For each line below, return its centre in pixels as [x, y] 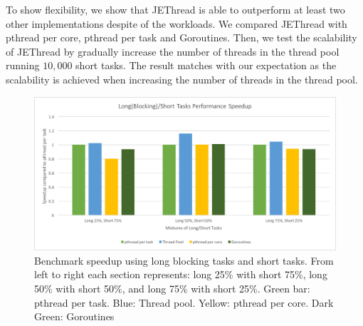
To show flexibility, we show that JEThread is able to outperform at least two [175, 9]
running [23, 65]
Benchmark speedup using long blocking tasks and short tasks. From [184, 260]
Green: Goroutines [74, 316]
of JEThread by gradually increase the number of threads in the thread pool [173, 51]
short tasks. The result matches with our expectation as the [206, 65]
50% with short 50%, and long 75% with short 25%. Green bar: [172, 289]
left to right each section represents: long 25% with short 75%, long [181, 274]
